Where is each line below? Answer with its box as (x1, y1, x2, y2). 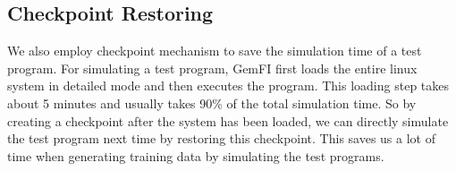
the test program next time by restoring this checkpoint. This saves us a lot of (7, 129, 435, 148)
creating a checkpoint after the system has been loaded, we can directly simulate (7, 111, 449, 130)
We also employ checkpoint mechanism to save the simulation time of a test (7, 41, 422, 60)
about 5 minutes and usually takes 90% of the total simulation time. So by (7, 93, 417, 112)
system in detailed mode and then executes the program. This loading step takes (7, 76, 450, 95)
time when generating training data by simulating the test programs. (7, 146, 384, 165)
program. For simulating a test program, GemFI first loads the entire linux (7, 58, 418, 77)
